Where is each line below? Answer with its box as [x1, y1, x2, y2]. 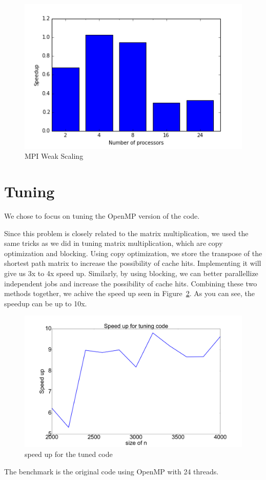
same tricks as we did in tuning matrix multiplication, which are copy [4, 238, 223, 248]
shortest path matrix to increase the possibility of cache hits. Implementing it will [4, 258, 261, 268]
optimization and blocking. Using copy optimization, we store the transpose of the [4, 247, 262, 258]
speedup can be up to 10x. [4, 298, 87, 308]
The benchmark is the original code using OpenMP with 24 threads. [4, 466, 219, 476]
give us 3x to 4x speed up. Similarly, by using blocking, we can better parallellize [4, 267, 258, 278]
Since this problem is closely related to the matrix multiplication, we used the [4, 227, 249, 238]
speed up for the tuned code [25, 449, 113, 460]
